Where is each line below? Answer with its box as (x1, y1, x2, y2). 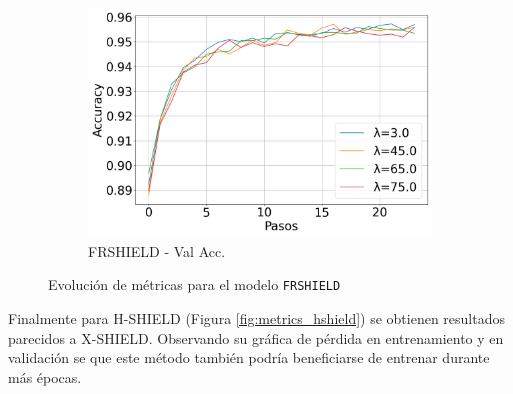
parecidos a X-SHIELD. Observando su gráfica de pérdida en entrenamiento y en (8, 327, 504, 348)
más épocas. (8, 366, 82, 387)
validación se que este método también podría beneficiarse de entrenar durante (8, 347, 490, 368)
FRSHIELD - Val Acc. (88, 240, 226, 261)
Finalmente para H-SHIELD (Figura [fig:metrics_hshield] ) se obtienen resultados (8, 307, 505, 328)
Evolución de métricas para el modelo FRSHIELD (48, 274, 341, 295)
